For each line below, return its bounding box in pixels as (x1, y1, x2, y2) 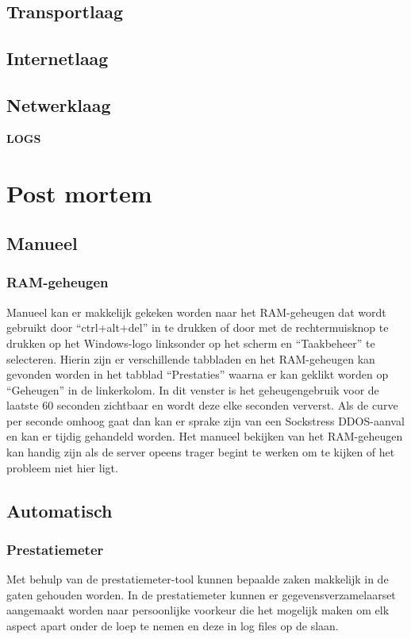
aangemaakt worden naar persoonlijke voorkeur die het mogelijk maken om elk (6, 602, 390, 618)
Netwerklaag (6, 92, 111, 117)
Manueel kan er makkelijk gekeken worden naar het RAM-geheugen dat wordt (6, 303, 386, 320)
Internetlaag (6, 46, 109, 71)
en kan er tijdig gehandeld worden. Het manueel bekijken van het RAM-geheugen (6, 428, 403, 445)
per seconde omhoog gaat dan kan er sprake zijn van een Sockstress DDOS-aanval (6, 412, 405, 429)
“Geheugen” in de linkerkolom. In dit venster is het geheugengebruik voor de (6, 381, 379, 398)
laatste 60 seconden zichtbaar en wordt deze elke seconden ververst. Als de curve (6, 397, 398, 414)
